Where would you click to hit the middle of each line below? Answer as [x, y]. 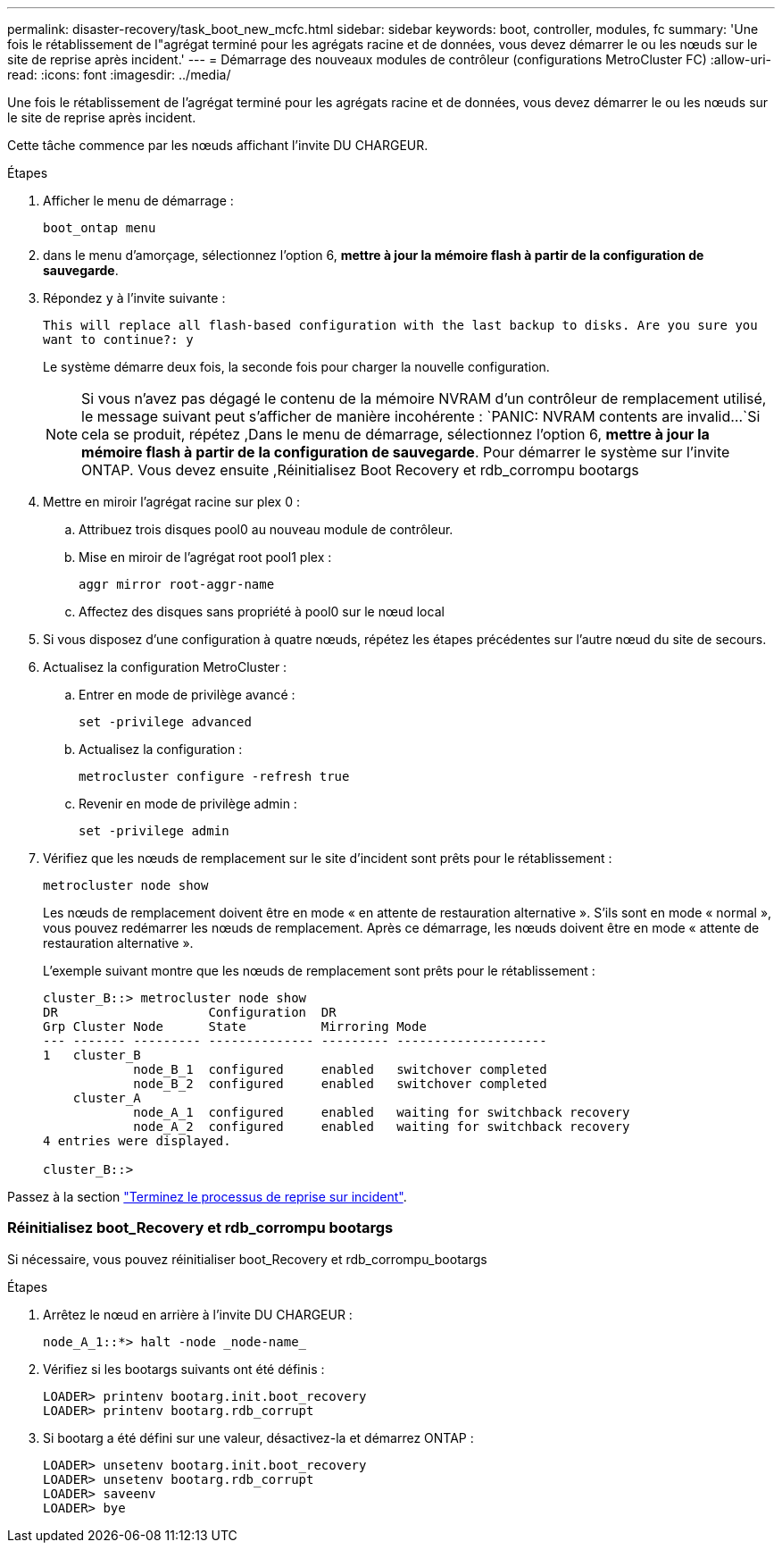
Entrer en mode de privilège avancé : [187, 695]
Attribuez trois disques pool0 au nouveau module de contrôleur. [266, 529]
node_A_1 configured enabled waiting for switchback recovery [382, 1112]
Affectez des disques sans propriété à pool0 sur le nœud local [262, 612]
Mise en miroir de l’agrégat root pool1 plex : [205, 557]
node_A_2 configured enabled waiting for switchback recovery [382, 1127]
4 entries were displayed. [137, 1141]
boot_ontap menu [100, 228]
